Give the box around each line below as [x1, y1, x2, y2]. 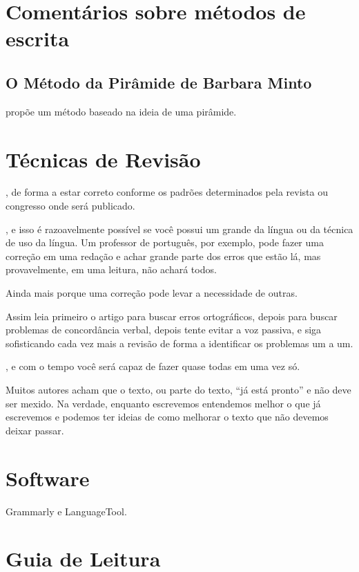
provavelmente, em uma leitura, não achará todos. [6, 262, 217, 277]
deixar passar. [6, 423, 64, 437]
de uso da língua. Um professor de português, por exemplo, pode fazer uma [6, 235, 324, 250]
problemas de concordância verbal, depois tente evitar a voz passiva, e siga [6, 322, 322, 337]
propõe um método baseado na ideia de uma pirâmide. [6, 104, 237, 118]
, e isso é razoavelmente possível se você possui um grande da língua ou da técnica [6, 221, 353, 236]
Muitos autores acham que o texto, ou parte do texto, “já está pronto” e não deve [6, 382, 351, 397]
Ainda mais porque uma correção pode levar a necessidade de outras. [6, 286, 298, 300]
